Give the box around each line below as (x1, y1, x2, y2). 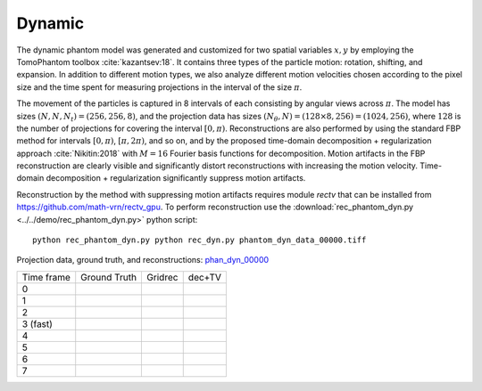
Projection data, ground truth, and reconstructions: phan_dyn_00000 (16, 255, 270, 265)
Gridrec (146, 271, 179, 283)
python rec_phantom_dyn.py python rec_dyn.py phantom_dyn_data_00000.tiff (32, 235, 367, 245)
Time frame (21, 271, 71, 283)
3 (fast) (21, 317, 54, 330)
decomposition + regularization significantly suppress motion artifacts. (46, 173, 306, 183)
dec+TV (187, 271, 222, 283)
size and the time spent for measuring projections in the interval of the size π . (16, 81, 303, 93)
